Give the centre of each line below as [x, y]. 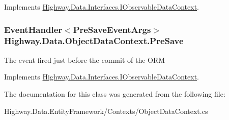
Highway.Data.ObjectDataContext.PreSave [94, 41]
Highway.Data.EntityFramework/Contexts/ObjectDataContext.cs [106, 111]
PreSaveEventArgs [112, 29]
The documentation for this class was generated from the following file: [115, 93]
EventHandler [33, 29]
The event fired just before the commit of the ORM [85, 59]
